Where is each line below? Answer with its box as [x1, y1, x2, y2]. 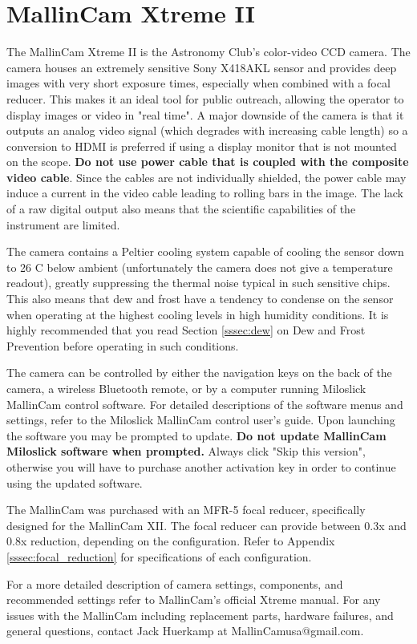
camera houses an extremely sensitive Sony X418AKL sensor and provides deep [6, 59, 397, 75]
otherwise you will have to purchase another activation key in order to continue [6, 458, 396, 475]
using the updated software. [6, 474, 143, 491]
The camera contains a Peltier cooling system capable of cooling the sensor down [6, 243, 404, 260]
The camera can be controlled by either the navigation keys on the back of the [6, 364, 392, 381]
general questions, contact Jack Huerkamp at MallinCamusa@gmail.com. [6, 622, 364, 639]
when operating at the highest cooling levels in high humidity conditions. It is [6, 306, 389, 322]
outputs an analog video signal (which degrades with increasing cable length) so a [6, 122, 408, 139]
